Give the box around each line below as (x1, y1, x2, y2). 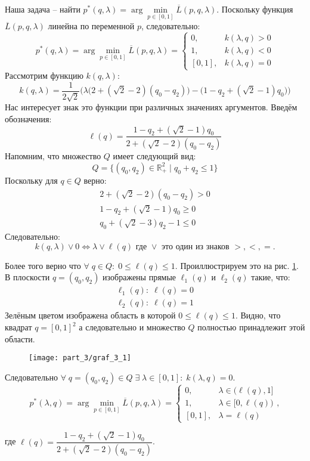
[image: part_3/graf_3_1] (29, 354, 131, 363)
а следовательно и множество (79, 321, 185, 333)
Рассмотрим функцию (5, 69, 83, 82)
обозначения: (5, 113, 52, 125)
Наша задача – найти (5, 3, 80, 15)
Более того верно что (5, 259, 81, 271)
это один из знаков (162, 242, 230, 251)
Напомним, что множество (5, 150, 101, 162)
